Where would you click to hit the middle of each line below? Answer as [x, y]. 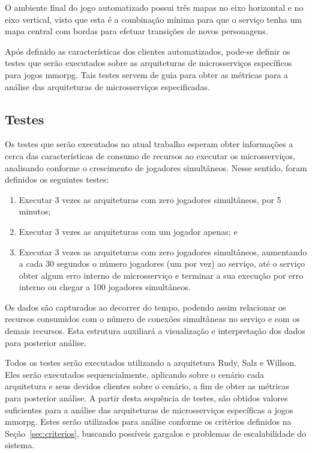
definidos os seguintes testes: [57, 179]
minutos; [35, 211]
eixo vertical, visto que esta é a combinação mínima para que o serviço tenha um [153, 19]
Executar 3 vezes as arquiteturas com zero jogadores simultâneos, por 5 [150, 199]
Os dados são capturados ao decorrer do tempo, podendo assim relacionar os [145, 307]
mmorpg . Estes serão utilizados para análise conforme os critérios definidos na [148, 421]
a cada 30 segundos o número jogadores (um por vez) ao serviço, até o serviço [162, 263]
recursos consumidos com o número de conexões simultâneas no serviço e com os [152, 319]
